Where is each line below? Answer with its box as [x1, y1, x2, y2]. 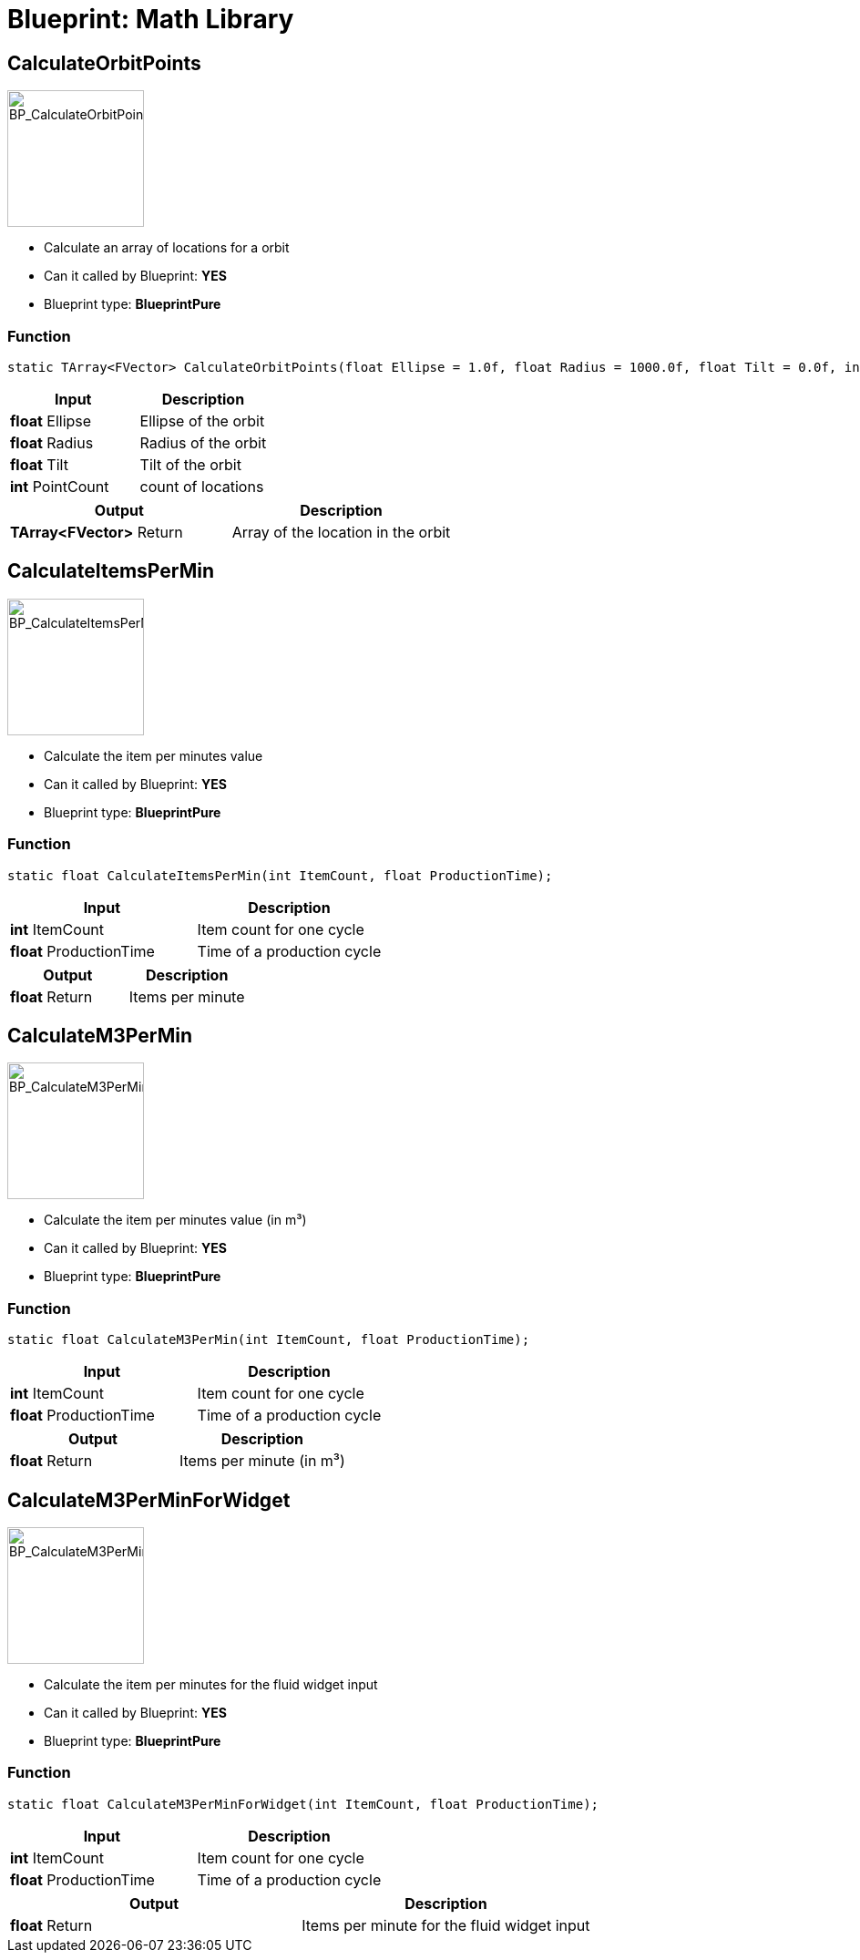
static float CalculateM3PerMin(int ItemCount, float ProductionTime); [7, 1332, 530, 1348]
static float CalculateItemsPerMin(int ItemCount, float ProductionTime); [7, 867, 553, 883]
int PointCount [10, 477, 109, 496]
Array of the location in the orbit [231, 522, 451, 541]
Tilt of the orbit [139, 455, 241, 474]
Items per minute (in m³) [179, 1452, 345, 1471]
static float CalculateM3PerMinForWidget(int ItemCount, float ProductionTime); [7, 1796, 599, 1811]
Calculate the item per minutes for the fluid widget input [44, 1676, 378, 1692]
